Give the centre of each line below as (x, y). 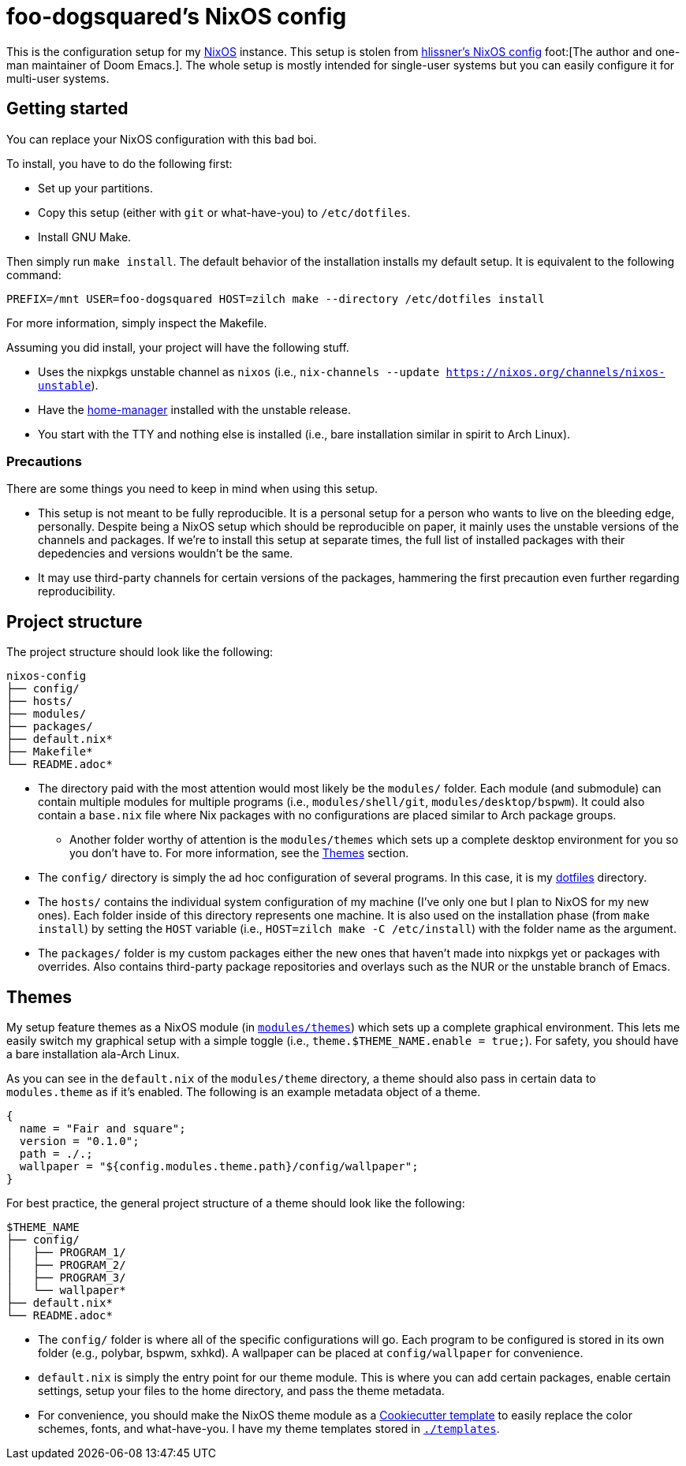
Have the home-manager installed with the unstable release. (194, 409)
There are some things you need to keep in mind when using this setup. (192, 489)
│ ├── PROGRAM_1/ (66, 1253)
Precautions (44, 461)
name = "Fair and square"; (103, 1129)
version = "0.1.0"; (79, 1141)
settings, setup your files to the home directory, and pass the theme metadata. (241, 1391)
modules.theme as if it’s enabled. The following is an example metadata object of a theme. (244, 1092)
